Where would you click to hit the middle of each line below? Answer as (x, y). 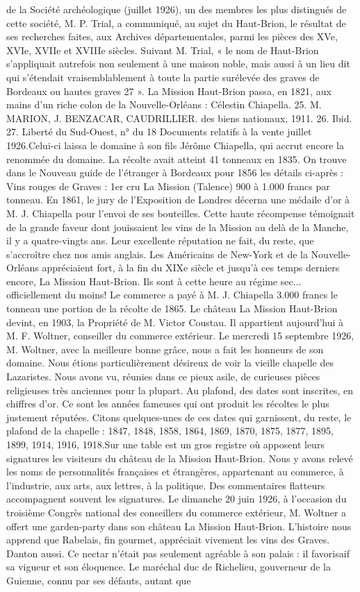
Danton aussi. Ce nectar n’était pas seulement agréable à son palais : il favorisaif (178, 553)
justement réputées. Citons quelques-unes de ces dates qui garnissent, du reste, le (179, 417)
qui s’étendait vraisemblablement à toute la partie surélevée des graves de (163, 77)
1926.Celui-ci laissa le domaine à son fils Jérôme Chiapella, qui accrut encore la (175, 145)
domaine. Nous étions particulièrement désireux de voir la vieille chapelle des (170, 363)
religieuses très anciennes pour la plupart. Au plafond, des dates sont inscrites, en (180, 390)
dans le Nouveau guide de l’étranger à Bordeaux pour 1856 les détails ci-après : (175, 172)
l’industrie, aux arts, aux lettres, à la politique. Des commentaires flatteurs (166, 485)
